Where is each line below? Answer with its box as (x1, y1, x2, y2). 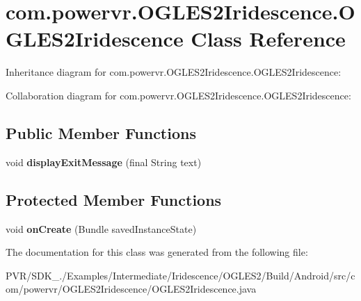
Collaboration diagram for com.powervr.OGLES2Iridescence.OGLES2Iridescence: (6, 88, 351, 102)
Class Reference (191, 24, 346, 53)
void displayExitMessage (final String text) (6, 154, 202, 169)
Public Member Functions (6, 122, 196, 143)
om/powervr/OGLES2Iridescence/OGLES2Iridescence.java (6, 282, 257, 296)
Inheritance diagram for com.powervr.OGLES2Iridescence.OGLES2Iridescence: (6, 65, 342, 79)
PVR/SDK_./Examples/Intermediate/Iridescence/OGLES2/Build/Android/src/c (6, 268, 355, 282)
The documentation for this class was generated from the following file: (6, 245, 308, 259)
